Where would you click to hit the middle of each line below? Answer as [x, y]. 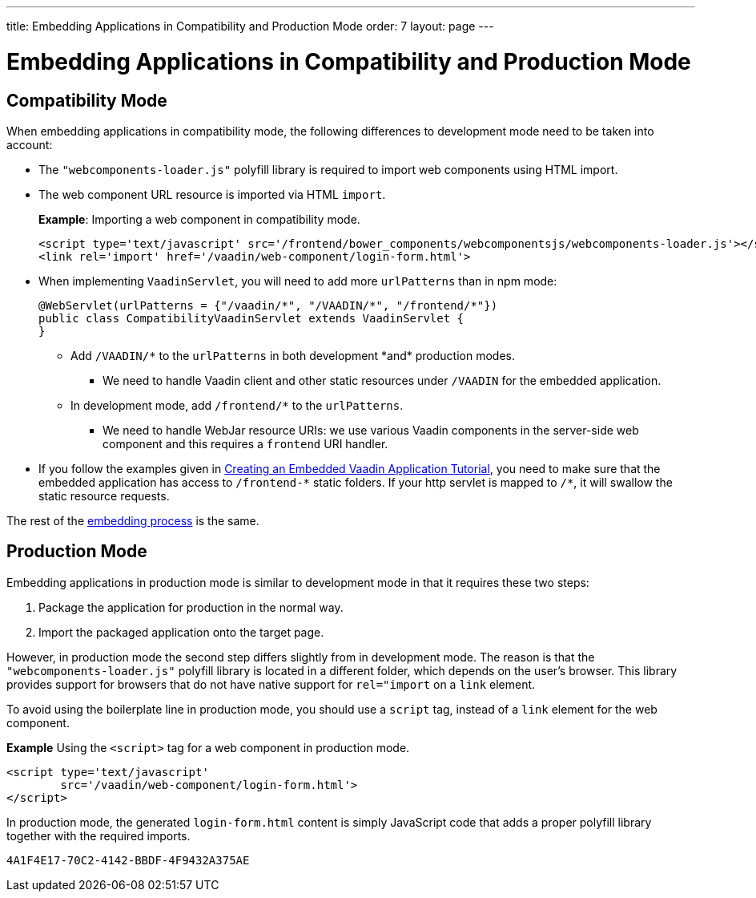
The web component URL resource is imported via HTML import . [212, 194]
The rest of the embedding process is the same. [133, 520]
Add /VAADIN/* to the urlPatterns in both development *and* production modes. [293, 355]
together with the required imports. [99, 835]
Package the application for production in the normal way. [191, 607]
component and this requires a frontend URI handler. [245, 443]
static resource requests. [104, 496]
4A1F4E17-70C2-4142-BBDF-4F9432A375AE [128, 860]
